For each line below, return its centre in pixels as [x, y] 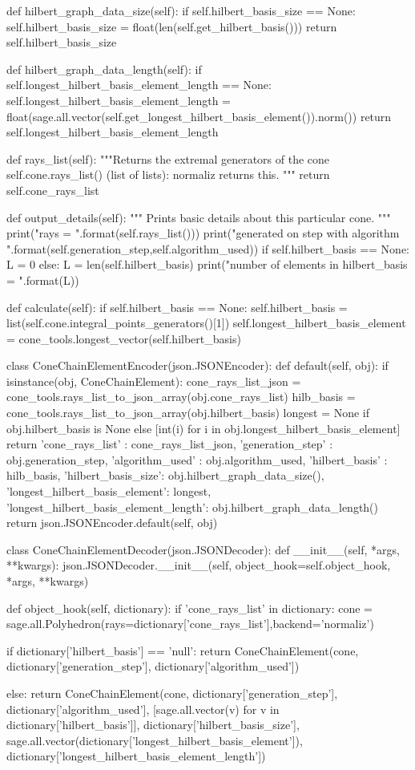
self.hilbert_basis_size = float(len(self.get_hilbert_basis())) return [172, 26]
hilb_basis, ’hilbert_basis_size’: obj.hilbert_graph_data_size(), [165, 475]
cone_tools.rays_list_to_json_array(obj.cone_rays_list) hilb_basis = [181, 397]
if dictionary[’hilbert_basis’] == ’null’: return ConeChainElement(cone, [183, 650]
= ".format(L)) [43, 280]
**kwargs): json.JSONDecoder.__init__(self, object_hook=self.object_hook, [199, 565]
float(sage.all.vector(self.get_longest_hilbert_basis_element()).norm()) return [199, 116]
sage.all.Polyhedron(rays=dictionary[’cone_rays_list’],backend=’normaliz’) [190, 624]
